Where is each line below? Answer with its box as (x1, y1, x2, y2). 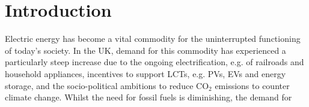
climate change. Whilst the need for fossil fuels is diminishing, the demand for (5, 91, 292, 103)
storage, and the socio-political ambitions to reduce (5, 79, 194, 91)
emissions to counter (215, 79, 290, 91)
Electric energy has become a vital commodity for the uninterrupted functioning (5, 32, 301, 45)
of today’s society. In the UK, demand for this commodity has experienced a (5, 44, 286, 56)
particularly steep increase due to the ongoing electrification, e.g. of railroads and (5, 56, 304, 68)
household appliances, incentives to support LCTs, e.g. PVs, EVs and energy (5, 67, 286, 80)
